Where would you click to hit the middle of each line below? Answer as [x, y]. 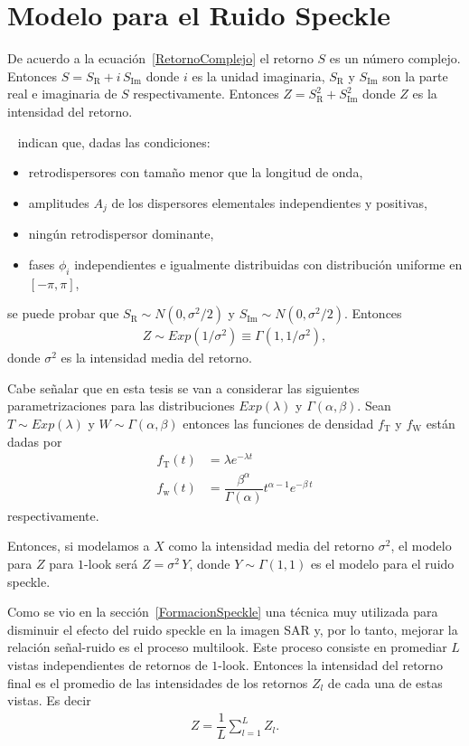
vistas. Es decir [49, 700]
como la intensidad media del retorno [272, 546]
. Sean [374, 406]
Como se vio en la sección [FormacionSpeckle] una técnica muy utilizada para [223, 612]
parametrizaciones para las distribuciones [121, 406]
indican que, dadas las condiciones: [114, 142]
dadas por [35, 441]
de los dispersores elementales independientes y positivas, [269, 202]
